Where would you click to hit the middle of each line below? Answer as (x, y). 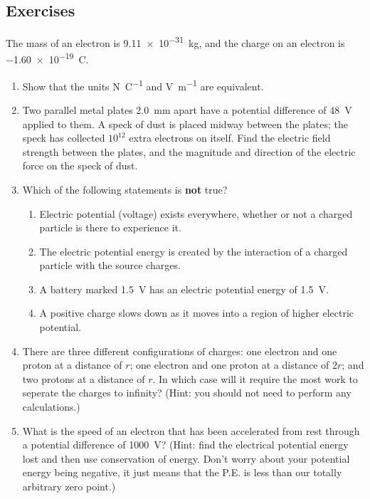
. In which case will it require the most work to (255, 378)
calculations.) (51, 407)
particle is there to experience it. (110, 227)
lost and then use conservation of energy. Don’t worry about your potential (186, 458)
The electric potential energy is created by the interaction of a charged (194, 251)
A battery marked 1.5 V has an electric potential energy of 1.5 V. (184, 289)
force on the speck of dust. (80, 166)
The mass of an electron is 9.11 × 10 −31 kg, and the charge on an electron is (175, 42)
